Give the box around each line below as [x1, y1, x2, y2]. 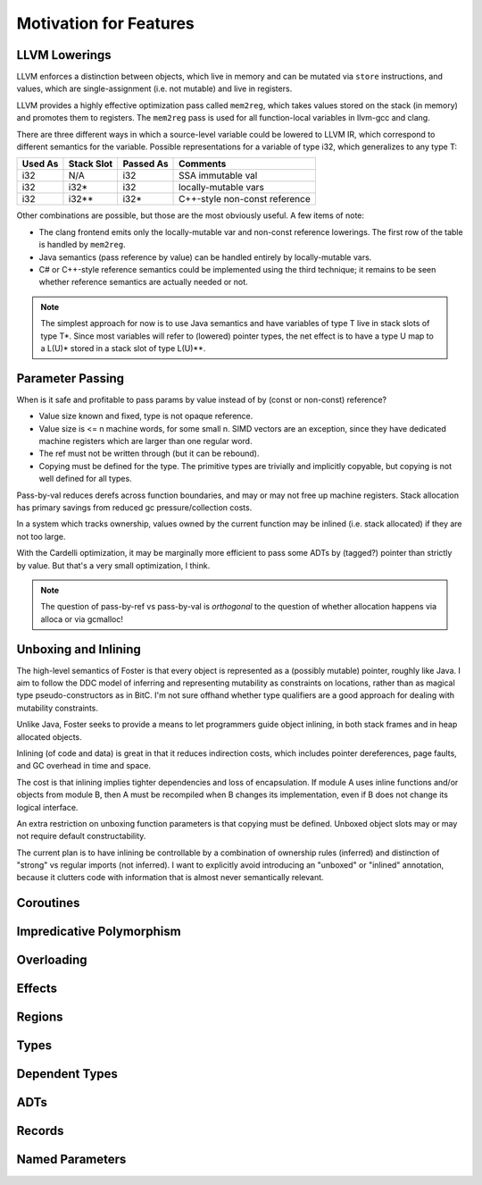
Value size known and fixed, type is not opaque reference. [38, 411, 253, 422]
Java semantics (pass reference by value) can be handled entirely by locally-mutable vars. [38, 251, 372, 263]
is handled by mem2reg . [38, 240, 126, 250]
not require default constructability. [16, 831, 146, 842]
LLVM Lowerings [16, 47, 112, 63]
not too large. [16, 531, 66, 542]
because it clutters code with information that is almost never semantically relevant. [16, 872, 325, 883]
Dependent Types [16, 1066, 118, 1081]
